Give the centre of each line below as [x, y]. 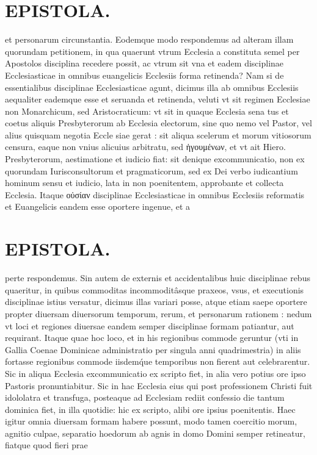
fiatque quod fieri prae [46, 445]
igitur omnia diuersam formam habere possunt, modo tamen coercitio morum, [151, 421]
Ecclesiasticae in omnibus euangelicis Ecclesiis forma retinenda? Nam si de [144, 75]
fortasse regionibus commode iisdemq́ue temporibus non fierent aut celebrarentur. [158, 361]
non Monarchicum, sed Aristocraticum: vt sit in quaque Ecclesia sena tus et [147, 111]
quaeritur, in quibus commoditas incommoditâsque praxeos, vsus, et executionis [155, 289]
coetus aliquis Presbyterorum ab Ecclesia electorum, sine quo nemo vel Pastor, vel [158, 123]
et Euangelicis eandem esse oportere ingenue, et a [98, 206]
